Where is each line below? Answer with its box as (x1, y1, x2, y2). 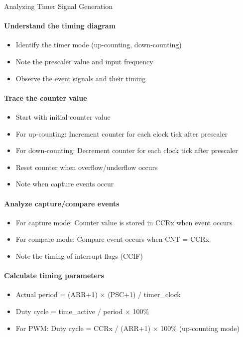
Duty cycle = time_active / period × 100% (15, 306, 149, 316)
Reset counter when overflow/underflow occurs (15, 162, 158, 172)
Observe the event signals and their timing (15, 73, 146, 83)
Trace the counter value (4, 92, 87, 103)
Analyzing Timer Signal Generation (4, 1, 113, 11)
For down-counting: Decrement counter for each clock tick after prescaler (15, 145, 238, 156)
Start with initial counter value (15, 111, 111, 122)
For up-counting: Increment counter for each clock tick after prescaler (15, 128, 228, 139)
